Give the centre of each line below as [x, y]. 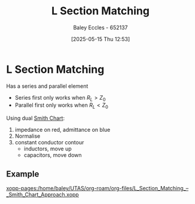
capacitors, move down [53, 155]
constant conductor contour [49, 143]
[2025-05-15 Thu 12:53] [100, 39]
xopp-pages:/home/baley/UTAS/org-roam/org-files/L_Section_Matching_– [97, 188]
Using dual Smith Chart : [35, 118]
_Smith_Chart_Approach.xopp [42, 194]
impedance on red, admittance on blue [63, 130]
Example [23, 174]
